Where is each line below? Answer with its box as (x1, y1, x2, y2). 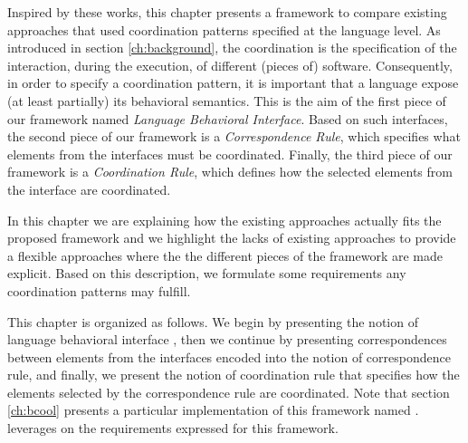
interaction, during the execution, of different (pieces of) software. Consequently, (7, 55, 453, 74)
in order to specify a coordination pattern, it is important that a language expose (7, 73, 459, 92)
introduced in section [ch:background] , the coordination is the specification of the (7, 38, 457, 57)
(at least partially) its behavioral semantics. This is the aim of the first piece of (7, 91, 446, 110)
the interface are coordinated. (7, 179, 171, 198)
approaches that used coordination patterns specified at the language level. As (7, 20, 441, 39)
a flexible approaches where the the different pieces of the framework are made (7, 246, 443, 265)
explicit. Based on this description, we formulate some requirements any (7, 264, 406, 283)
